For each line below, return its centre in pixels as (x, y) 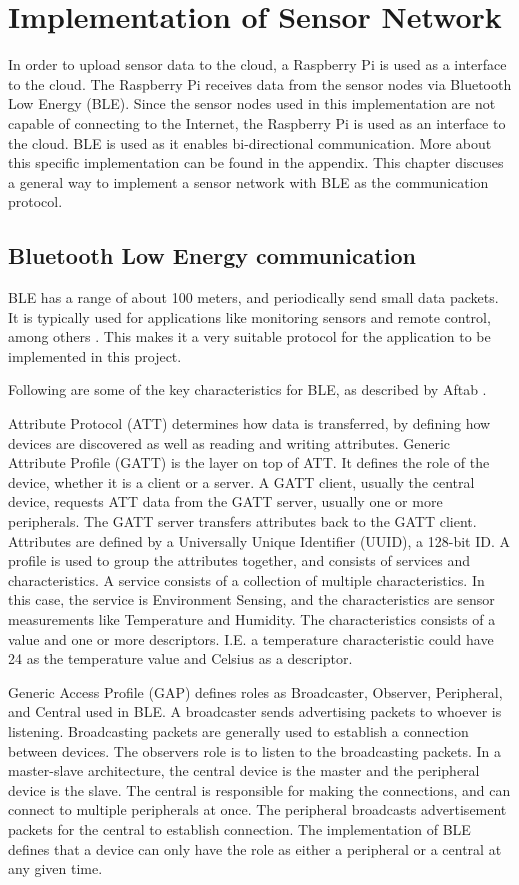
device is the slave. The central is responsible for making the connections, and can (259, 789)
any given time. (55, 868)
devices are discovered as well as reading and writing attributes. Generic (229, 442)
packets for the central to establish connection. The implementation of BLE (239, 828)
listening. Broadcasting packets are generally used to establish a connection (238, 730)
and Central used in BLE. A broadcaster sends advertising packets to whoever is (255, 711)
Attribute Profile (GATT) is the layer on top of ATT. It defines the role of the (249, 462)
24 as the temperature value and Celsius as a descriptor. (180, 658)
